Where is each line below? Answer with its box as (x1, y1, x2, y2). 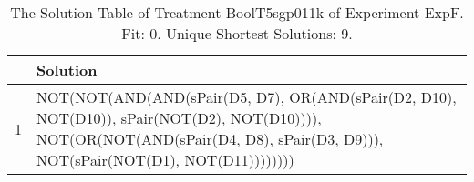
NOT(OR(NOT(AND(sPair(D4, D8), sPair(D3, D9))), (36, 128, 384, 149)
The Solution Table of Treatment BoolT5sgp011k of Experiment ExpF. (10, 2, 464, 23)
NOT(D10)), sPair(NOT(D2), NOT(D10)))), (36, 107, 322, 128)
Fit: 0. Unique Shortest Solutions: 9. (121, 23, 353, 44)
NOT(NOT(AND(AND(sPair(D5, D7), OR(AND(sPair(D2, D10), (36, 86, 457, 107)
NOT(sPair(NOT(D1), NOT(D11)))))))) (36, 149, 294, 170)
